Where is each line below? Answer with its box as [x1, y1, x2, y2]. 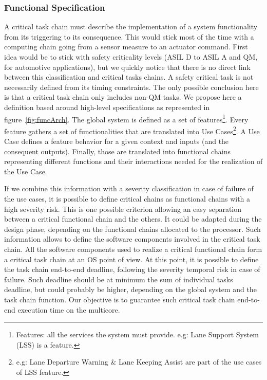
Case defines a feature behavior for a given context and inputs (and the [4, 136, 229, 147]
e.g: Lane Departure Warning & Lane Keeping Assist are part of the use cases [16, 356, 262, 367]
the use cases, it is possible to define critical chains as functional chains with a [4, 193, 251, 204]
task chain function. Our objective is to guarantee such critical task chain [4, 294, 235, 304]
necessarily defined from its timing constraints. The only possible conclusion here [4, 81, 259, 92]
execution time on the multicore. [17, 304, 120, 315]
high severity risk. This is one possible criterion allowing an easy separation [4, 203, 242, 214]
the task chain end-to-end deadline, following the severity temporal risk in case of [4, 264, 260, 275]
